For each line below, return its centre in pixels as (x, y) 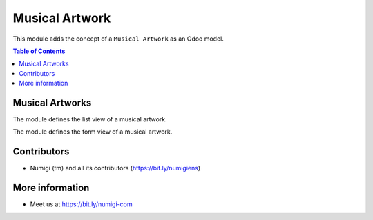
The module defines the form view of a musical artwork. (93, 132)
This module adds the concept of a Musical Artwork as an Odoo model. (118, 39)
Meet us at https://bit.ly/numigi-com (81, 204)
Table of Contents (39, 51)
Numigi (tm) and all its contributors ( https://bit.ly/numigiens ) (115, 168)
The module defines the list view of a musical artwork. (90, 119)
